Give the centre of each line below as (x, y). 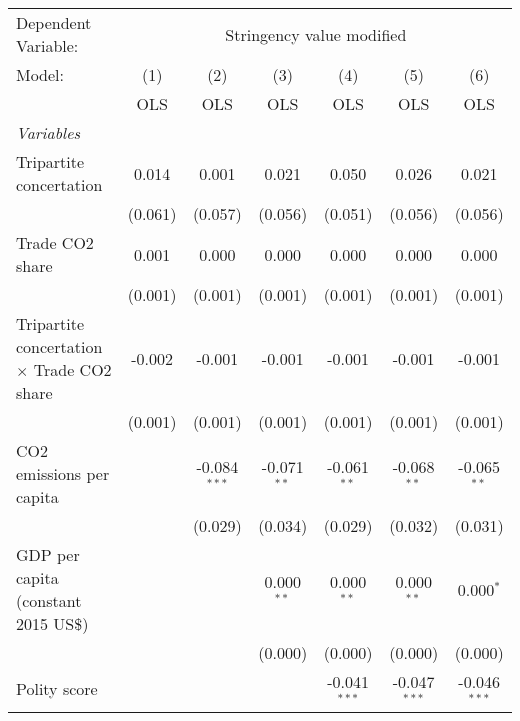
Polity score (57, 689)
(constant (49, 600)
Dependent (54, 22)
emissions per (63, 473)
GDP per (48, 554)
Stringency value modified (316, 34)
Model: (40, 74)
